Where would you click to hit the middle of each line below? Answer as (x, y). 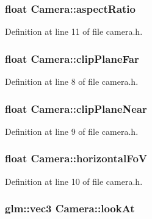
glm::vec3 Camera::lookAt (70, 208)
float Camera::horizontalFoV (76, 158)
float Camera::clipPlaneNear (76, 108)
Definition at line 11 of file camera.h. (74, 31)
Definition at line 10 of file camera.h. (74, 181)
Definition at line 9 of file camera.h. (72, 131)
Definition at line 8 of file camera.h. (72, 81)
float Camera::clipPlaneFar (72, 58)
